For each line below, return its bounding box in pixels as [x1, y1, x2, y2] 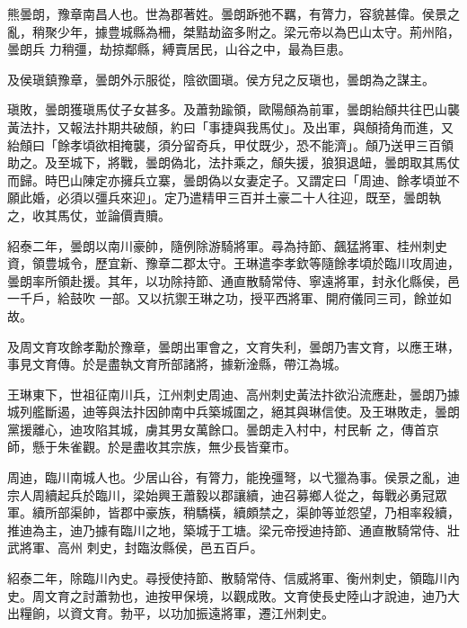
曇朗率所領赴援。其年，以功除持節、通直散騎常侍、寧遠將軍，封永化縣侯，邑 [7, 271, 460, 290]
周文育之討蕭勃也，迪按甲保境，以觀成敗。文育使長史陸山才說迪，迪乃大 [31, 586, 460, 605]
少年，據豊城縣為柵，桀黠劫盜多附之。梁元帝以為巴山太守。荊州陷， [57, 22, 460, 40]
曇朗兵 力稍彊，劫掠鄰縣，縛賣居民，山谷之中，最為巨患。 [7, 40, 351, 58]
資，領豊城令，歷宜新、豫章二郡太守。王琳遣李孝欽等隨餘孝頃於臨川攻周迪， [7, 254, 460, 273]
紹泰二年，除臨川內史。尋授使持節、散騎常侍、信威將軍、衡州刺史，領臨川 [7, 569, 447, 588]
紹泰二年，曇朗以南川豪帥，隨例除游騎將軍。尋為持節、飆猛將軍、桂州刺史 [7, 236, 447, 255]
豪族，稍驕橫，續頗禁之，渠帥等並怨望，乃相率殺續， [145, 503, 460, 522]
